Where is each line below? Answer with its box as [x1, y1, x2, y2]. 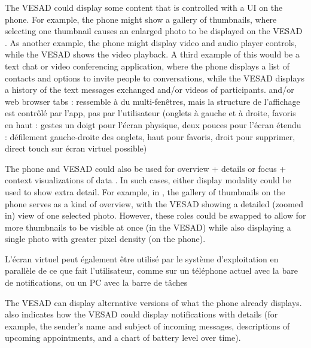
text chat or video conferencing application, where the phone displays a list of [5, 59, 289, 72]
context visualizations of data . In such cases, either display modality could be [5, 174, 291, 186]
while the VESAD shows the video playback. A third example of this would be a [5, 48, 300, 60]
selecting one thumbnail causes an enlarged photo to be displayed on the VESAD [5, 25, 303, 37]
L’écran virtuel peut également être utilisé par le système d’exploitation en [5, 252, 279, 265]
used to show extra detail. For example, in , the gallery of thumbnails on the [5, 185, 285, 198]
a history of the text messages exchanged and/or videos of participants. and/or [5, 83, 294, 96]
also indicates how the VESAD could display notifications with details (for [5, 308, 278, 320]
